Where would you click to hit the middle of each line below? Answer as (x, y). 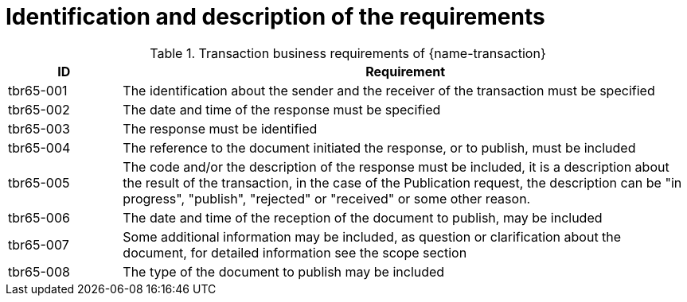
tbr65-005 (39, 182)
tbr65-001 (38, 90)
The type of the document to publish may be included (284, 271)
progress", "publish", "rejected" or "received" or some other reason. (327, 198)
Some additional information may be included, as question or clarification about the (372, 236)
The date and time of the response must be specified (282, 109)
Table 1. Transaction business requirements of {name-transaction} (348, 53)
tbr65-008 (39, 271)
